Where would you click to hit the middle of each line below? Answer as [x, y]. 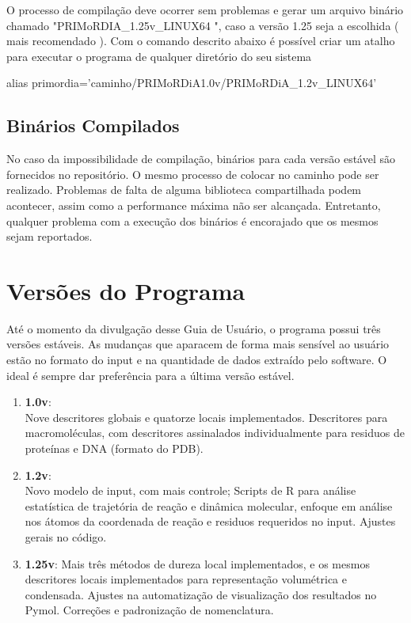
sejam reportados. [49, 236]
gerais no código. [66, 536]
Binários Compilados [93, 125]
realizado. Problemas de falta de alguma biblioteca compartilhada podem [184, 190]
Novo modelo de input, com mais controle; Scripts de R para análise [190, 490]
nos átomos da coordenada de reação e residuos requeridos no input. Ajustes [210, 521]
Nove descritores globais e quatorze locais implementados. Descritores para [206, 417]
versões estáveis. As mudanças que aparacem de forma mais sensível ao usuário [198, 344]
